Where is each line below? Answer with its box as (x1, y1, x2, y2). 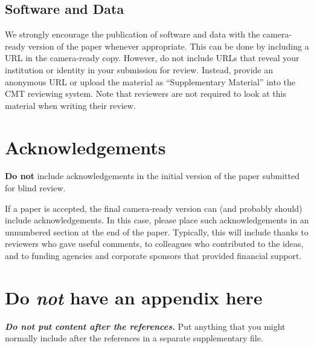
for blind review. (5, 182, 66, 194)
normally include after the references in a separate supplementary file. (5, 332, 263, 344)
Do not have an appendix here (5, 284, 263, 310)
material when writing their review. (5, 99, 136, 111)
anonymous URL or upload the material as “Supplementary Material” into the (5, 75, 295, 88)
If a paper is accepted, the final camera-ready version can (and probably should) (5, 202, 303, 214)
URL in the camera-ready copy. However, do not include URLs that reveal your (5, 51, 300, 64)
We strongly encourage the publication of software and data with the (5, 28, 260, 41)
